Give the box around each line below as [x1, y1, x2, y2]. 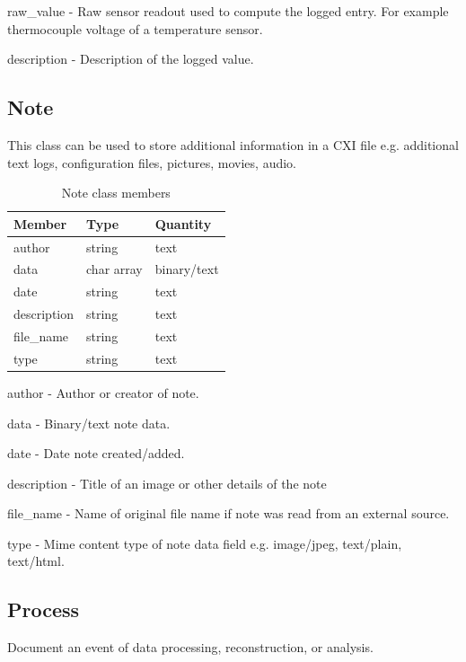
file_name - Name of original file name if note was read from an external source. [7, 504, 450, 523]
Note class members [61, 183, 171, 202]
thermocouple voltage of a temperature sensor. [7, 19, 263, 38]
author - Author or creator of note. [7, 383, 199, 402]
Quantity [154, 214, 212, 233]
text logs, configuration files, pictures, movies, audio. [7, 153, 297, 172]
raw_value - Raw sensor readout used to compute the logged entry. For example [7, 2, 449, 20]
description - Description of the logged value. [7, 49, 254, 68]
